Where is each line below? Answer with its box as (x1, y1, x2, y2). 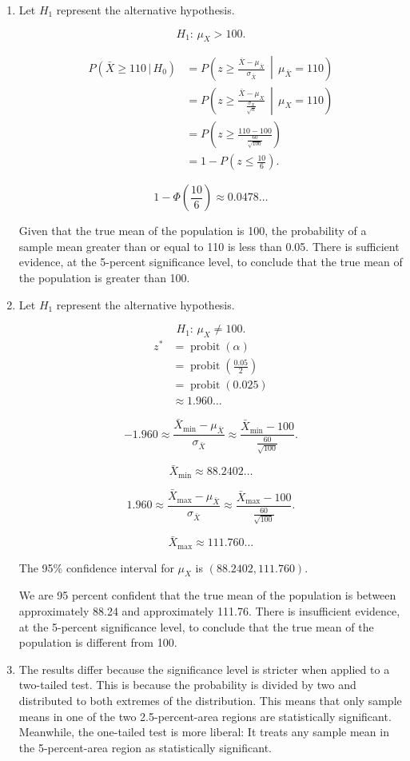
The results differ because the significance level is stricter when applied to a (18, 660, 390, 677)
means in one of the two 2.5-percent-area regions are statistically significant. (18, 707, 392, 724)
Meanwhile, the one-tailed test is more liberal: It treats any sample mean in (18, 723, 389, 740)
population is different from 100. (18, 634, 177, 651)
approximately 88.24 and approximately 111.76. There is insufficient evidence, (18, 603, 400, 620)
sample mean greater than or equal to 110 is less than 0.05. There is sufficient (18, 237, 400, 254)
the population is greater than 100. (18, 269, 190, 285)
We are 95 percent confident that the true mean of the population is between (18, 587, 396, 604)
